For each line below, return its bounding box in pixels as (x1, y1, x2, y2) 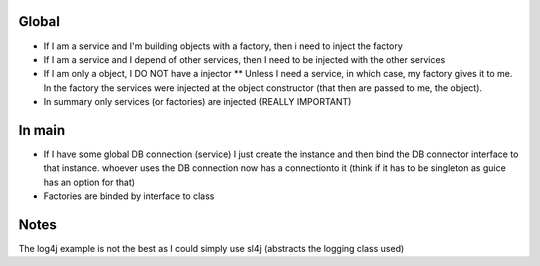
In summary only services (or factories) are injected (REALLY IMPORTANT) (43, 96, 352, 108)
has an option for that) (43, 176, 135, 188)
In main (18, 121, 66, 139)
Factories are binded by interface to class (43, 190, 215, 202)
